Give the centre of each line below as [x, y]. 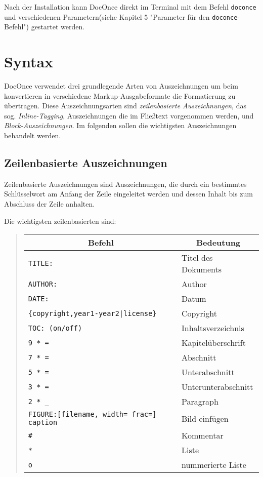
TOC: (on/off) [55, 328]
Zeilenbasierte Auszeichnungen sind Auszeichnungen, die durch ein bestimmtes [125, 184]
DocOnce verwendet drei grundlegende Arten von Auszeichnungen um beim [121, 86]
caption [43, 423]
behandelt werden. [33, 135]
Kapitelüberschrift [214, 343]
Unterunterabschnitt [217, 387]
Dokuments [202, 269]
